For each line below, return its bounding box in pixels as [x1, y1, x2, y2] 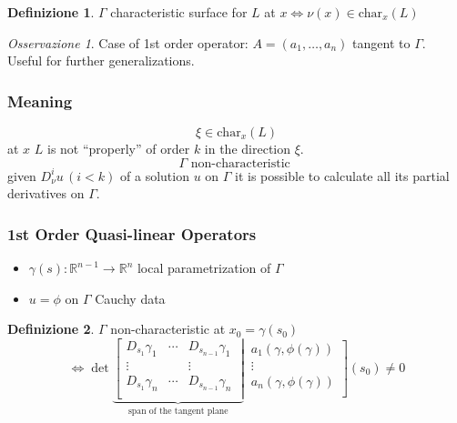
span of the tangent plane [127, 406, 228, 416]
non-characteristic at [110, 319, 226, 338]
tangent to [352, 33, 411, 52]
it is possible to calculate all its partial [235, 166, 450, 185]
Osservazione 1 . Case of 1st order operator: [7, 33, 249, 52]
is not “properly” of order [47, 139, 190, 157]
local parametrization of [137, 258, 271, 277]
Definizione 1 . [7, 3, 95, 21]
